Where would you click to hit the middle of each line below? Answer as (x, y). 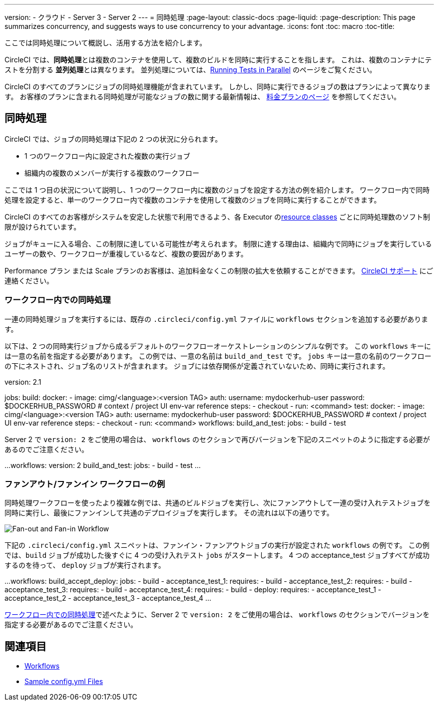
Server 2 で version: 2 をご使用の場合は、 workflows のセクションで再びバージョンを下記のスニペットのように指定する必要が (217, 439)
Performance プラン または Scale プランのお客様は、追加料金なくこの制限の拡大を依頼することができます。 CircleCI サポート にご (219, 270)
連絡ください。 (29, 280)
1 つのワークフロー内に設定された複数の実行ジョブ (107, 156)
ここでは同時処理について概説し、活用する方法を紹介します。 (106, 43)
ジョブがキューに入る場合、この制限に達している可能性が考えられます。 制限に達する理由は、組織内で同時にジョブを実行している (218, 243)
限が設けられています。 (43, 227)
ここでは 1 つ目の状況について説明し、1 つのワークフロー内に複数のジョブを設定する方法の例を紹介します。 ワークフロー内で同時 (217, 190)
